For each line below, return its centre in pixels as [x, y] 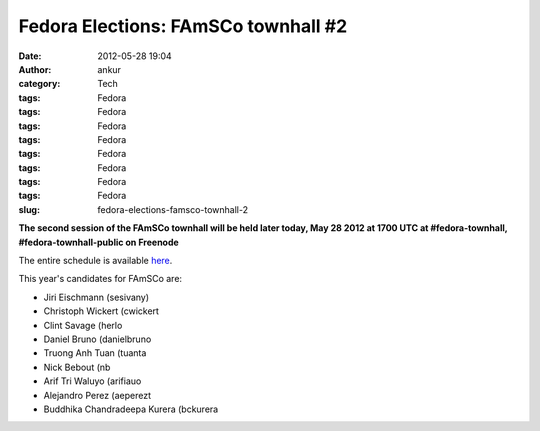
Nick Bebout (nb [77, 367]
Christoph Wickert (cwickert [101, 311]
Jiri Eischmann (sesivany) [96, 297]
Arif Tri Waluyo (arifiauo [92, 381]
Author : [35, 69]
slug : [29, 209]
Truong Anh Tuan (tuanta [95, 353]
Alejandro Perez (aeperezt [97, 395]
